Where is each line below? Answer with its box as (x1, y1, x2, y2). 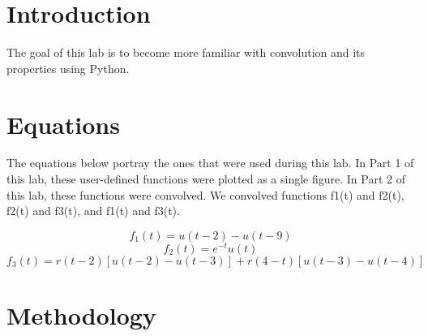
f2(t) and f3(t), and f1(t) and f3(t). (6, 202, 180, 219)
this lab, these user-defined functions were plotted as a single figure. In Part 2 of (6, 170, 405, 187)
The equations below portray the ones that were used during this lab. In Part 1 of (6, 154, 414, 171)
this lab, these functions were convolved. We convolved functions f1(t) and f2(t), (6, 186, 404, 203)
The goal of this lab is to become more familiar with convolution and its (6, 44, 366, 61)
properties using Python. (6, 59, 130, 76)
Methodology (6, 299, 156, 332)
